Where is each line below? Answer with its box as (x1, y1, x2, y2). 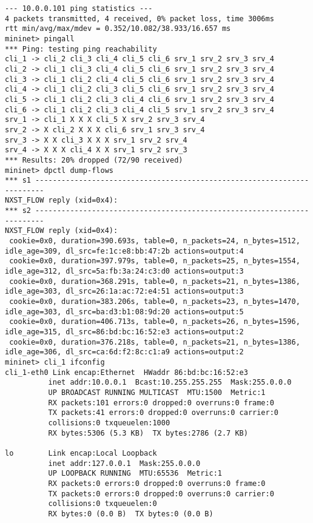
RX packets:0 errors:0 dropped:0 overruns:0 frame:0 (48, 479, 266, 488)
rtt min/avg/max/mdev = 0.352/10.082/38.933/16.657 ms (5, 24, 231, 33)
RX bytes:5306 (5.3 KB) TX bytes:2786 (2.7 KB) (48, 428, 248, 437)
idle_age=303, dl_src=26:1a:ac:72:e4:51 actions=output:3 (5, 287, 244, 296)
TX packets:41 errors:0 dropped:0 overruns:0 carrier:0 (48, 408, 279, 417)
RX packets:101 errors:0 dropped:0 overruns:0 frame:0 (48, 398, 274, 407)
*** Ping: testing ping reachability (5, 44, 157, 53)
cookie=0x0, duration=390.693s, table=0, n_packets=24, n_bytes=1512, (9, 237, 300, 246)
